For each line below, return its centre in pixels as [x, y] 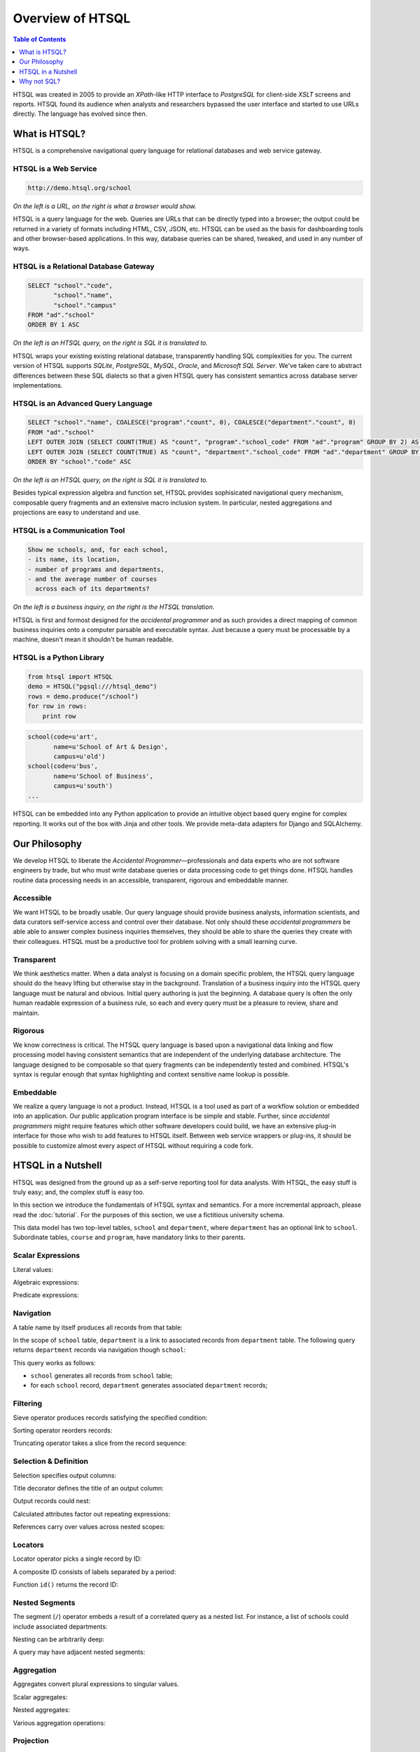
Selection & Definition [51, 1461]
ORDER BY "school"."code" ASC [79, 462]
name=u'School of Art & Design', [111, 747]
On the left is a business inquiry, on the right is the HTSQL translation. [114, 607]
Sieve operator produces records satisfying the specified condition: [110, 1417]
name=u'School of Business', [104, 776]
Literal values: [33, 1269]
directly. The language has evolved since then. [80, 114]
